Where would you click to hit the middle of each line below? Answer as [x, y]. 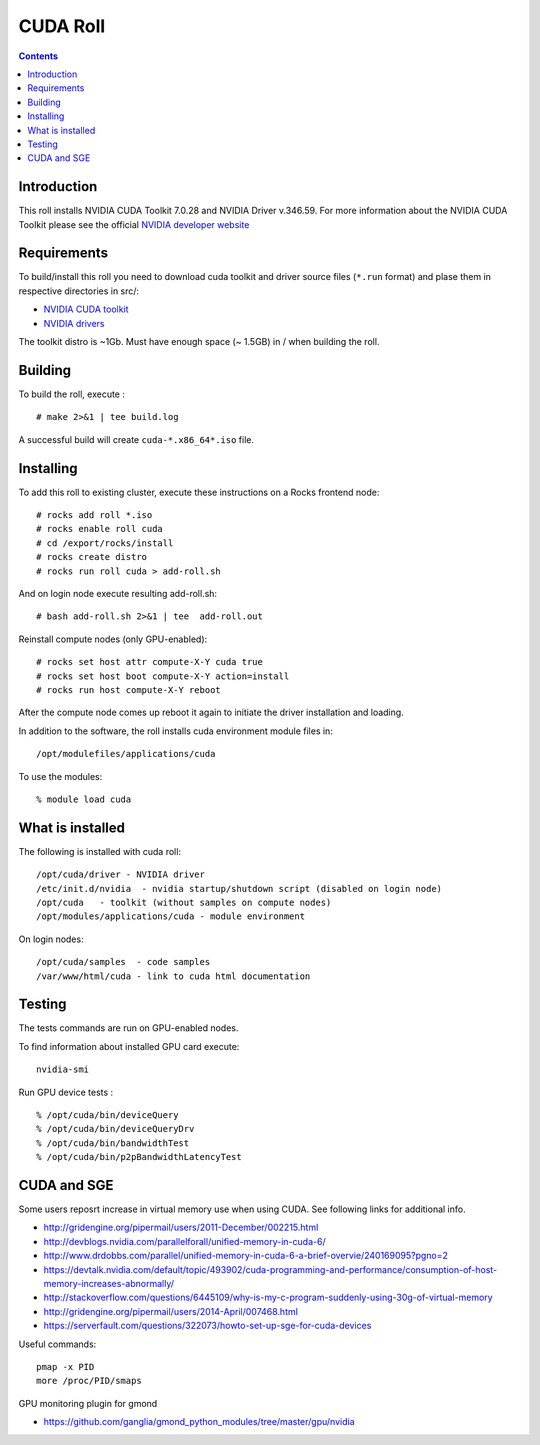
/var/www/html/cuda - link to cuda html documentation [173, 976]
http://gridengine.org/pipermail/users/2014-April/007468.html [171, 1311]
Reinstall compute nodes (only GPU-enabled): [113, 639]
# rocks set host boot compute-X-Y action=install [163, 676]
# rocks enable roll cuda [100, 529]
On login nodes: [51, 939]
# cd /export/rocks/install [105, 543]
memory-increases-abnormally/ [109, 1284]
